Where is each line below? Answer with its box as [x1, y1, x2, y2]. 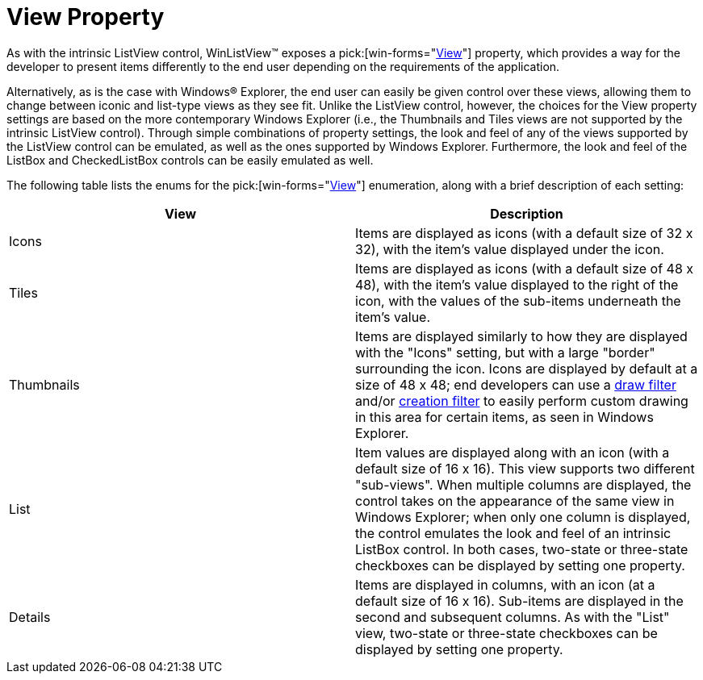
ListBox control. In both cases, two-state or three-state [355, 540, 688, 557]
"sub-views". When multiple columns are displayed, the [355, 476, 692, 493]
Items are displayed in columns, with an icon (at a [355, 576, 655, 593]
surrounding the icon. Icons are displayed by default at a [355, 360, 698, 377]
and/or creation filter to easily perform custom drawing [355, 392, 688, 409]
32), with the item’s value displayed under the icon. [355, 240, 664, 257]
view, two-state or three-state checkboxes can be [355, 624, 658, 641]
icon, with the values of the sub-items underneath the [355, 292, 681, 309]
